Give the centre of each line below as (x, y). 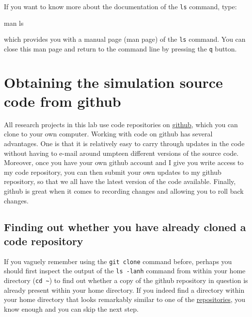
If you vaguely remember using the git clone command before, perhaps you (118, 261)
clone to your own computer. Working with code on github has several (108, 134)
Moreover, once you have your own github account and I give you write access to (124, 162)
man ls (14, 23)
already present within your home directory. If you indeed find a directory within (124, 290)
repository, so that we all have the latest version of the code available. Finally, (120, 181)
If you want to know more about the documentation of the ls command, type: (120, 6)
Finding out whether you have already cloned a (125, 226)
